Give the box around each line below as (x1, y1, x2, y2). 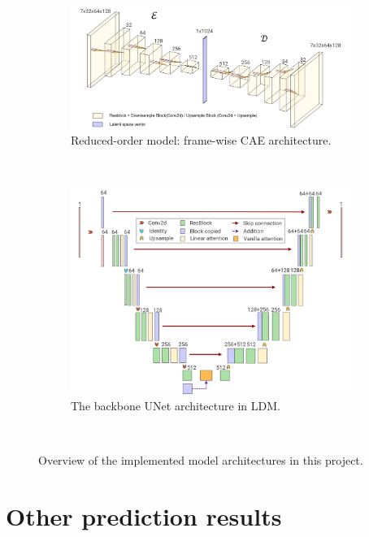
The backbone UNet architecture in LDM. (71, 396, 280, 414)
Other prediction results (6, 499, 282, 532)
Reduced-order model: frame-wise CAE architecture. (71, 132, 332, 149)
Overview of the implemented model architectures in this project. (38, 452, 363, 469)
